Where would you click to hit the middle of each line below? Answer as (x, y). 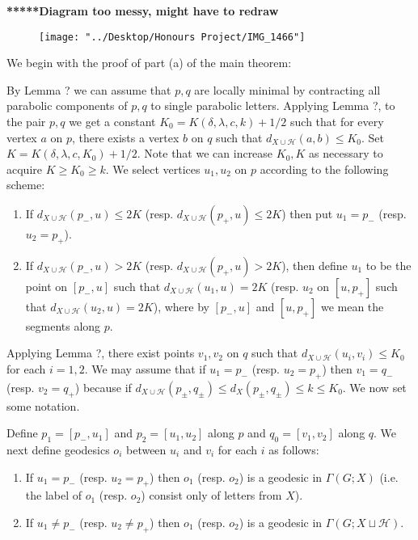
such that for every (337, 122)
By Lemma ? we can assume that (89, 89)
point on (46, 286)
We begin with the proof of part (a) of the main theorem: (149, 63)
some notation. (43, 405)
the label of (54, 495)
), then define (315, 265)
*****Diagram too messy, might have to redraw (143, 11)
